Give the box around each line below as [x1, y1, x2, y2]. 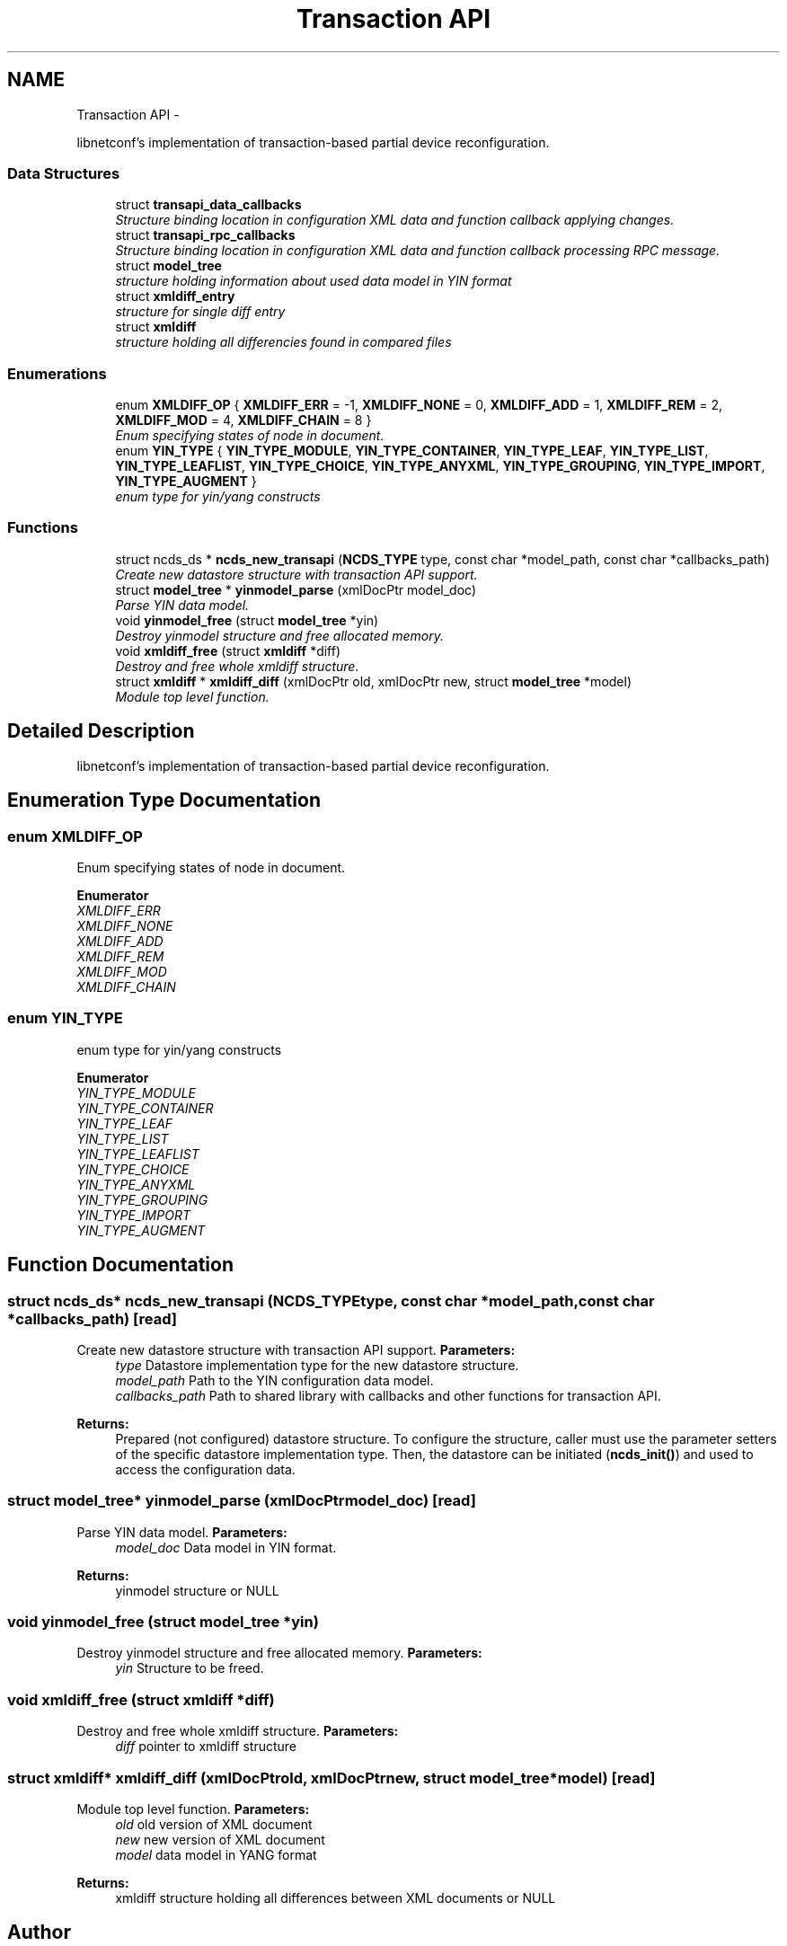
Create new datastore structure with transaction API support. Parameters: [76, 1341, 516, 1358]
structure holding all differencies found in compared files [115, 334, 452, 350]
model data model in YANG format [115, 1846, 317, 1862]
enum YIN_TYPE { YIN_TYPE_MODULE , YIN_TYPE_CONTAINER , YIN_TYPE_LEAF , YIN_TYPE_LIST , [115, 443, 709, 459]
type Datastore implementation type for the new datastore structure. [115, 1357, 519, 1373]
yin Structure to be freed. [115, 1660, 264, 1676]
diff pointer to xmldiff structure [115, 1738, 297, 1755]
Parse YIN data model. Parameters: [76, 1524, 287, 1540]
